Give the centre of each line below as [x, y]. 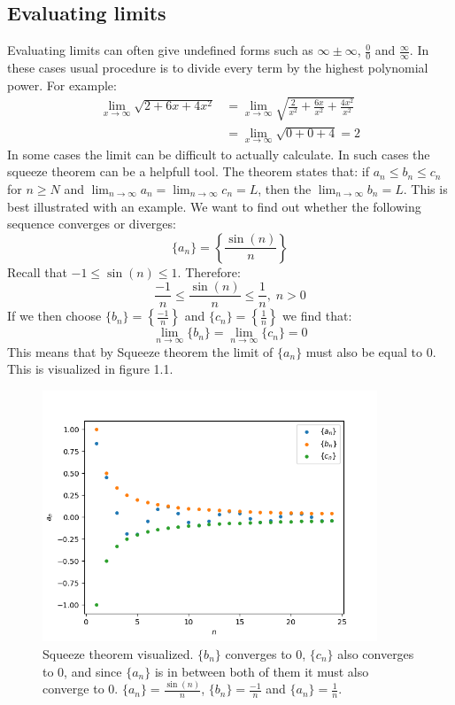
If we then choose [54, 316]
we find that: [317, 316]
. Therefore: [209, 271]
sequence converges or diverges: [92, 224]
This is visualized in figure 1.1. [90, 369]
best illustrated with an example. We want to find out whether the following [214, 206]
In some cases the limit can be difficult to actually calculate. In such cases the [219, 154]
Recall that [37, 271]
